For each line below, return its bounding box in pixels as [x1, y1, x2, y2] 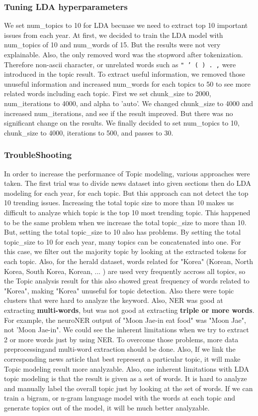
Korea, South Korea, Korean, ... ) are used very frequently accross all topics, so [4, 266, 246, 276]
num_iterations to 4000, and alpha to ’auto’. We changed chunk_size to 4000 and [4, 98, 254, 109]
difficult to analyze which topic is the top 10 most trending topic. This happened [4, 207, 251, 217]
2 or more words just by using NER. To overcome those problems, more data [4, 334, 239, 344]
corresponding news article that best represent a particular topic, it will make [4, 353, 241, 364]
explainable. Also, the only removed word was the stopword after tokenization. [4, 49, 243, 59]
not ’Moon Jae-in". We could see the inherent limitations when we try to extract [4, 324, 249, 335]
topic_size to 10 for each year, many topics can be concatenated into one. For [4, 236, 241, 247]
